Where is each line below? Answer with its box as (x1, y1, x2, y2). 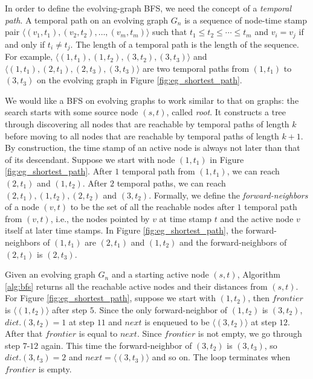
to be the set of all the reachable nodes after (70, 200, 234, 213)
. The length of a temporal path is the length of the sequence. (70, 37, 299, 50)
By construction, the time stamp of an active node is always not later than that (5, 141, 300, 154)
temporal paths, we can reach (117, 177, 226, 189)
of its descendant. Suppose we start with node (5, 153, 175, 165)
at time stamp (159, 212, 212, 225)
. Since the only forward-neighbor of (94, 303, 228, 316)
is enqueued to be (144, 315, 210, 328)
